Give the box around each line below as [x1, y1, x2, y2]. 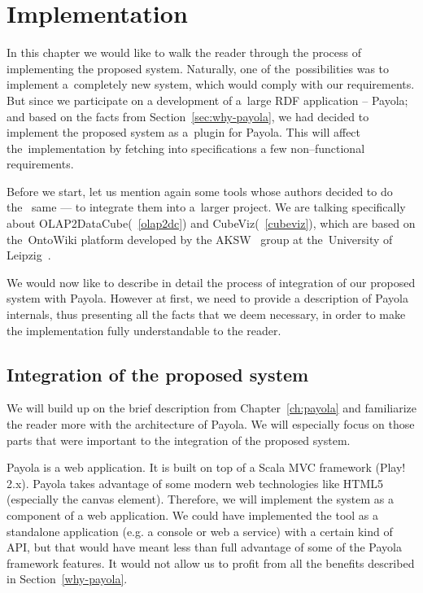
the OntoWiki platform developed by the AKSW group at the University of [7, 230, 393, 247]
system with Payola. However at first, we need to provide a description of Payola [7, 290, 408, 307]
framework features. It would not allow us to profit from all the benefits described [7, 554, 415, 571]
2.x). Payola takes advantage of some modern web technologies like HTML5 [7, 474, 383, 491]
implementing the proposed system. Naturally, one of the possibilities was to [7, 59, 390, 76]
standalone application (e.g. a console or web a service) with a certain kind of [7, 522, 393, 539]
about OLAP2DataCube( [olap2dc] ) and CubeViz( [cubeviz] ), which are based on [7, 215, 416, 232]
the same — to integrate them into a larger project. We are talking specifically [7, 198, 406, 216]
